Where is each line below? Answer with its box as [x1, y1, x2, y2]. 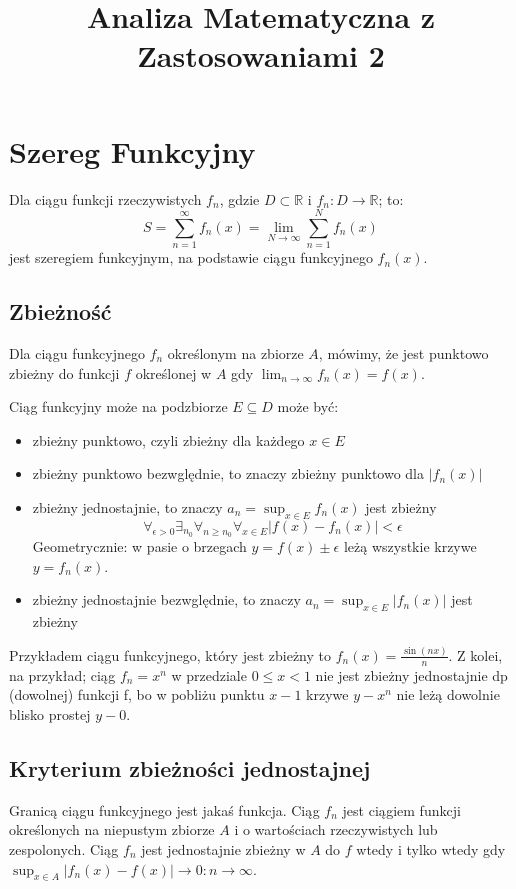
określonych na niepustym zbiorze [9, 819, 215, 840]
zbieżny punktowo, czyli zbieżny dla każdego [32, 429, 305, 450]
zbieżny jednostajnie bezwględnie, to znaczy [32, 589, 301, 610]
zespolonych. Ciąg [9, 838, 119, 859]
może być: [277, 396, 339, 417]
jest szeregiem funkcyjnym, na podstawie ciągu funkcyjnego [9, 247, 373, 268]
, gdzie [219, 188, 260, 209]
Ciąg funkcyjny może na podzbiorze [9, 396, 228, 417]
